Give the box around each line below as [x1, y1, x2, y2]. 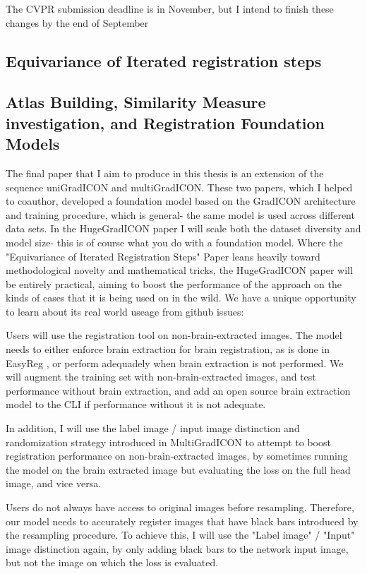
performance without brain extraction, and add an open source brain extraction [6, 383, 351, 397]
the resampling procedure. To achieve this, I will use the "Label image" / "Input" [6, 527, 355, 542]
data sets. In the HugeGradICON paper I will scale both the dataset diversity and [6, 221, 361, 236]
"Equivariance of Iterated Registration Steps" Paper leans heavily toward [6, 249, 320, 263]
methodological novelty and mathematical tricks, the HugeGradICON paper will [6, 263, 353, 277]
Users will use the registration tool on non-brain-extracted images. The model [6, 328, 342, 342]
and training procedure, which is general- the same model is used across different [6, 207, 355, 222]
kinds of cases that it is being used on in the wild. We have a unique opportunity [6, 290, 356, 305]
